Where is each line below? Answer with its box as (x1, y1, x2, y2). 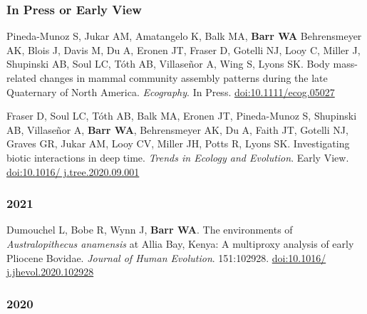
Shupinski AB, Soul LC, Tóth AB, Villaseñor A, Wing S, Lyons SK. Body (6, 56, 330, 71)
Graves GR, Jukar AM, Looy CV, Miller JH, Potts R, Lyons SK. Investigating (6, 136, 350, 151)
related (6, 70, 37, 85)
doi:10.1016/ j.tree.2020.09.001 (6, 164, 140, 179)
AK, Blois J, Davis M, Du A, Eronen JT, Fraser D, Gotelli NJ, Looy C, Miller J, (6, 42, 361, 57)
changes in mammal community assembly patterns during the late (39, 70, 328, 85)
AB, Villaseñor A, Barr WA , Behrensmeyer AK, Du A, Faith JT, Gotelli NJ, (6, 122, 348, 137)
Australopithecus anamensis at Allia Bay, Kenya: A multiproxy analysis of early (6, 236, 354, 251)
